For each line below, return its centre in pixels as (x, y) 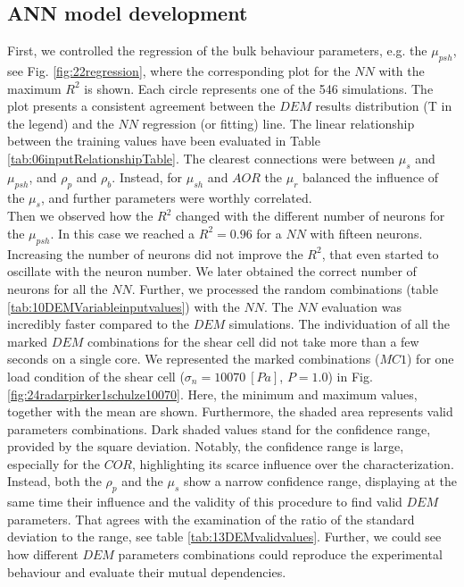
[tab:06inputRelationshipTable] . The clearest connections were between (201, 158)
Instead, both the (54, 481)
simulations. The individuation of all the (339, 324)
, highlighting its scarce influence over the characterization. (293, 463)
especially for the (54, 463)
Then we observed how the (80, 216)
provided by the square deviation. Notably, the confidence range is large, (206, 446)
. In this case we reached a (123, 233)
